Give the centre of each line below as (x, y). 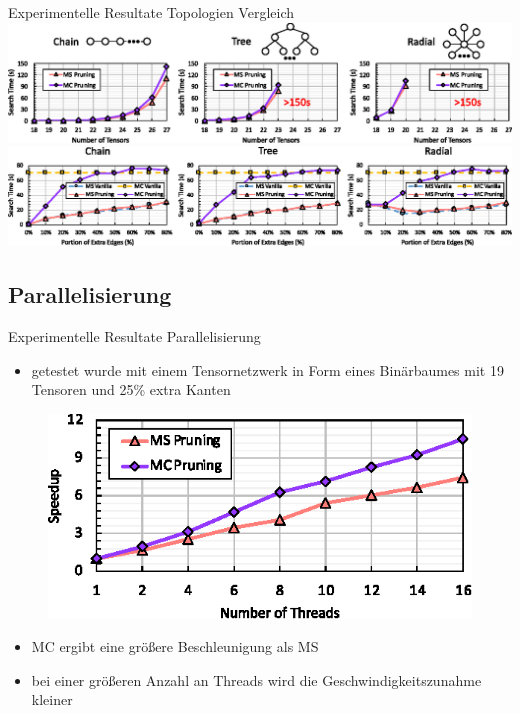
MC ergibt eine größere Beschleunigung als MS (175, 646)
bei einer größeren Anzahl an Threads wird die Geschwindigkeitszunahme (256, 679)
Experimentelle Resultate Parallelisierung (134, 336)
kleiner (52, 699)
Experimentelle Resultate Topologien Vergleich (151, 12)
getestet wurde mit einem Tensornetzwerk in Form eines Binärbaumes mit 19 (267, 369)
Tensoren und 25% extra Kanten (131, 389)
